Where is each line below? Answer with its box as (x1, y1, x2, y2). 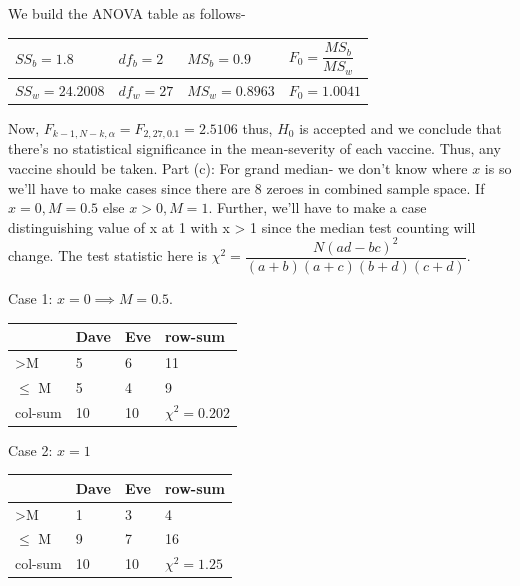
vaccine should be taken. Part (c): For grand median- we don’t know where (8, 158, 468, 178)
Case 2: (8, 439, 53, 460)
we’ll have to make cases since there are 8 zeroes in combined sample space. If (8, 177, 485, 198)
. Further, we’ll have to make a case (208, 197, 427, 218)
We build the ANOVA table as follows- (8, 3, 246, 23)
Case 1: (8, 287, 53, 308)
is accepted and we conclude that (299, 117, 502, 138)
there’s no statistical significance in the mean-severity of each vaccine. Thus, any (8, 138, 501, 159)
